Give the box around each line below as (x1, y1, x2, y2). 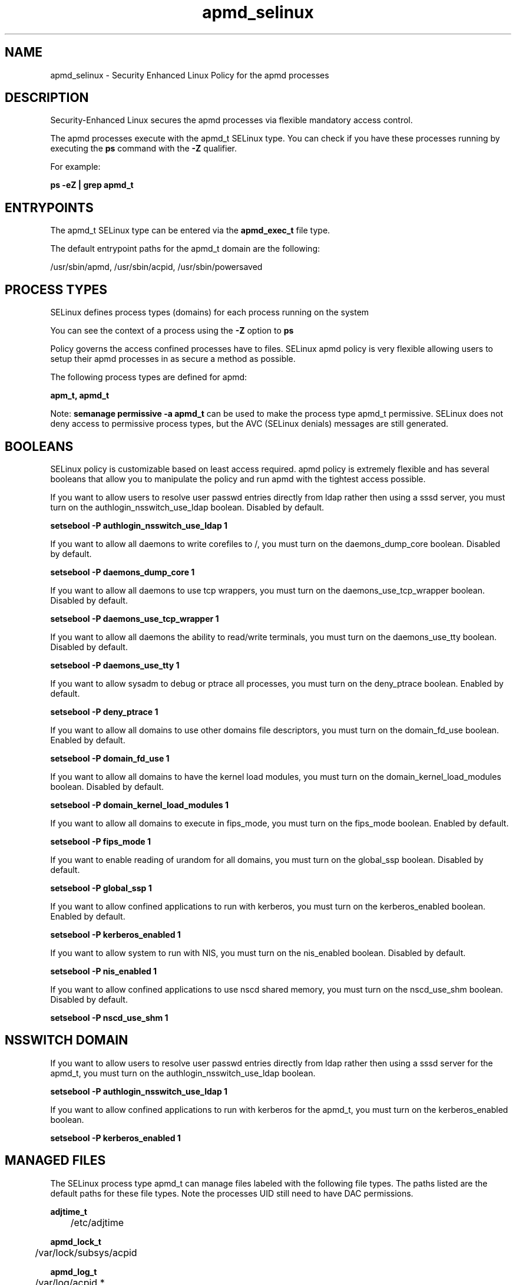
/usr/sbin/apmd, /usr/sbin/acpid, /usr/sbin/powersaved (50, 262, 263, 272)
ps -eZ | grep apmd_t (50, 180, 134, 190)
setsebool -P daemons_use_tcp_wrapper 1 (50, 613, 219, 624)
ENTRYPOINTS (5, 200, 94, 215)
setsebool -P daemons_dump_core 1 (50, 566, 195, 577)
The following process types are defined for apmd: (50, 372, 247, 383)
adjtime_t (50, 1206, 87, 1217)
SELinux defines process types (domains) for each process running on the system (50, 307, 369, 318)
